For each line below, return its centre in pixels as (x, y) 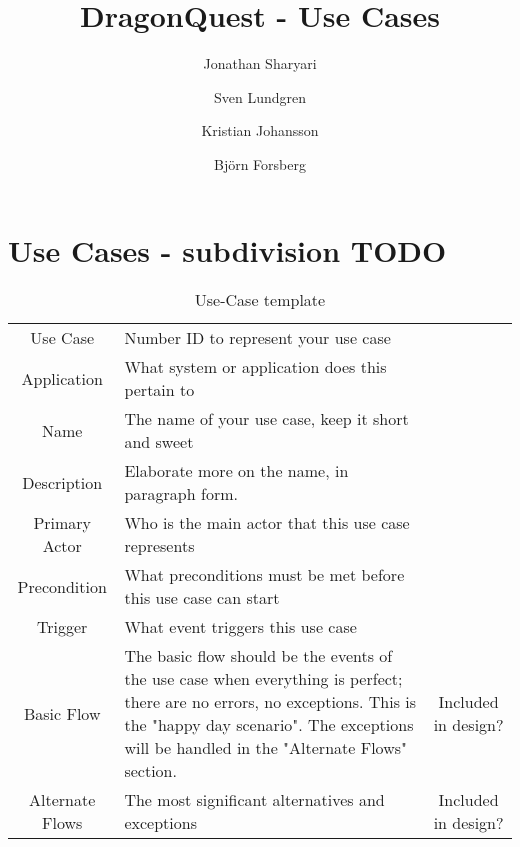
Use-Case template (260, 300)
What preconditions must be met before (264, 575)
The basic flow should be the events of (258, 656)
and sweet (159, 442)
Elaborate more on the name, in (236, 471)
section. (150, 771)
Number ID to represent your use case (257, 338)
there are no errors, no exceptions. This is (270, 702)
